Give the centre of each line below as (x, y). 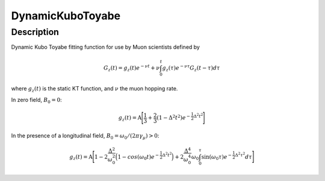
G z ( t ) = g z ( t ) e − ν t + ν (132, 68)
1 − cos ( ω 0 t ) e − (138, 157)
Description (35, 32)
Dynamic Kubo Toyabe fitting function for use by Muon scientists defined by (105, 47)
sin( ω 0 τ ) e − (216, 157)
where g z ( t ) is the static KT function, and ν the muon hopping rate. (94, 89)
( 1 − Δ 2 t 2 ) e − (174, 117)
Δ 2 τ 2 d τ (243, 155)
